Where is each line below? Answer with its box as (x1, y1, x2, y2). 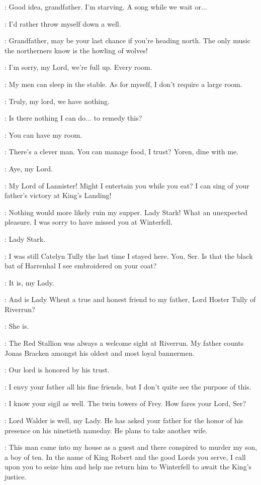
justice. (5, 471, 27, 481)
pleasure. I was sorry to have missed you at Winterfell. (5, 217, 172, 227)
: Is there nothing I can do (5, 113, 86, 123)
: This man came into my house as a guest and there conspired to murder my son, (5, 442, 257, 452)
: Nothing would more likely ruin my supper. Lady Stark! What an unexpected (5, 207, 248, 217)
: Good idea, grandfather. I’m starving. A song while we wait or (5, 2, 201, 12)
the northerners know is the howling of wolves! (5, 45, 148, 55)
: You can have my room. (5, 129, 82, 140)
